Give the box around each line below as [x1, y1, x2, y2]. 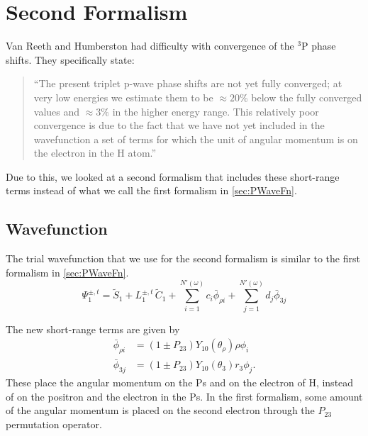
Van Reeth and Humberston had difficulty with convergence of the [6, 38, 294, 53]
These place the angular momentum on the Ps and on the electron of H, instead [6, 375, 354, 390]
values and [33, 104, 80, 118]
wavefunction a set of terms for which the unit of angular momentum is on [33, 131, 358, 146]
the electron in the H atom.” [33, 145, 157, 160]
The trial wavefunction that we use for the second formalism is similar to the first [6, 251, 360, 266]
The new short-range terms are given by [6, 321, 180, 336]
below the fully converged [251, 89, 362, 104]
